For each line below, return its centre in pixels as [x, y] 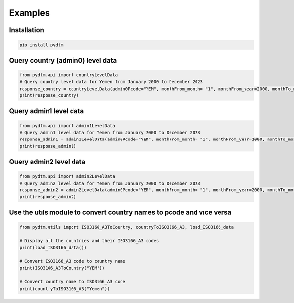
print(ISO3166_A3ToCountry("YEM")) [62, 268]
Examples [29, 13]
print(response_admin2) [48, 197]
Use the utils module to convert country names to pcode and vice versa [120, 212]
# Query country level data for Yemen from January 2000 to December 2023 [111, 82]
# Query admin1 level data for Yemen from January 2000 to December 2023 [110, 132]
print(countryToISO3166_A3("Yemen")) [65, 289]
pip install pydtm [41, 45]
